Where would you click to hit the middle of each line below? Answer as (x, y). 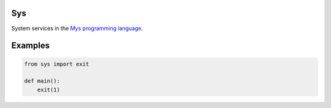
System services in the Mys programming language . (77, 28)
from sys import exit (57, 64)
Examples (31, 46)
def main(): (42, 81)
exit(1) (49, 90)
